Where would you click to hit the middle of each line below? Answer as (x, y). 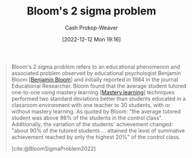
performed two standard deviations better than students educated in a (98, 99)
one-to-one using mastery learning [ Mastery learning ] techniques (93, 92)
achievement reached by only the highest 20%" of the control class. (96, 137)
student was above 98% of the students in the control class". (87, 118)
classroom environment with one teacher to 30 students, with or (91, 105)
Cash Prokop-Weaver (91, 28)
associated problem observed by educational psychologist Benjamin (96, 73)
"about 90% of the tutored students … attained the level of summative (98, 130)
